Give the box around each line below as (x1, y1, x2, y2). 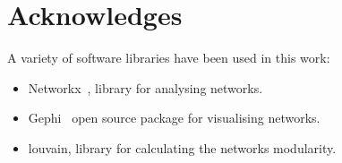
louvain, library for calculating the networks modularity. (28, 138, 337, 157)
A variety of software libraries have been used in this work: (7, 48, 330, 67)
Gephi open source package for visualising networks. (28, 108, 321, 127)
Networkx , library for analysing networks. (28, 78, 263, 97)
